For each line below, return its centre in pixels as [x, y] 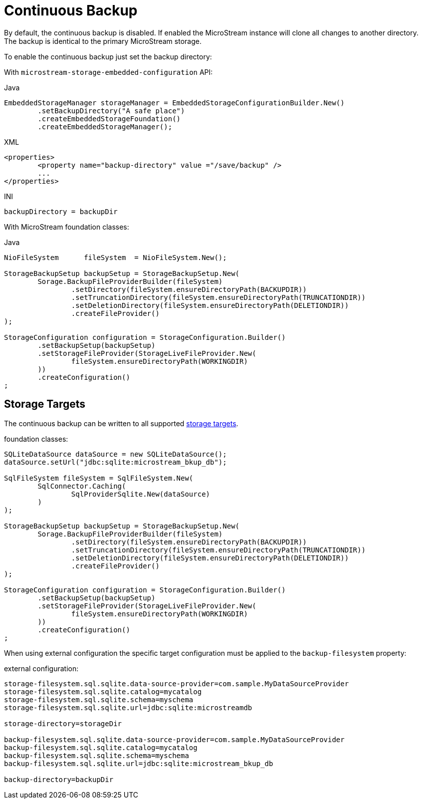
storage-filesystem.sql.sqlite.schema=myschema [99, 699]
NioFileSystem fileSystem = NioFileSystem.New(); [115, 257]
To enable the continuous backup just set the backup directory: [108, 56]
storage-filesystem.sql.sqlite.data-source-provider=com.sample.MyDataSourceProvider [177, 683]
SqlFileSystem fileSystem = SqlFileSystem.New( [99, 478]
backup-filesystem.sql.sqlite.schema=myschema [97, 755]
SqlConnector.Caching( [82, 486]
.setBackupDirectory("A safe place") [111, 111]
